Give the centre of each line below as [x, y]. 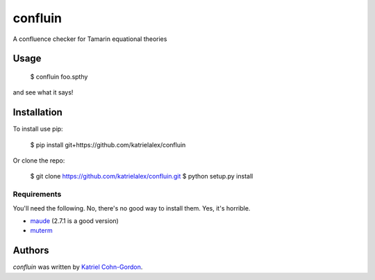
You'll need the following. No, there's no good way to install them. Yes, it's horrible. [132, 208]
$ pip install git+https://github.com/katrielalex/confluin [108, 145]
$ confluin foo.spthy [59, 76]
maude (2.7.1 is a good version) [75, 221]
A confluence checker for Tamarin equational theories [90, 39]
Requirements [37, 195]
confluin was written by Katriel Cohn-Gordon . [78, 267]
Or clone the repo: [39, 160]
